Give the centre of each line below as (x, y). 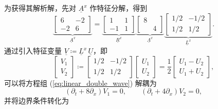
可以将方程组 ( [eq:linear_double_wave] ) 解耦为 (80, 83)
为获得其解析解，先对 (40, 8)
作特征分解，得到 (119, 8)
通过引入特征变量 (33, 51)
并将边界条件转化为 (37, 101)
